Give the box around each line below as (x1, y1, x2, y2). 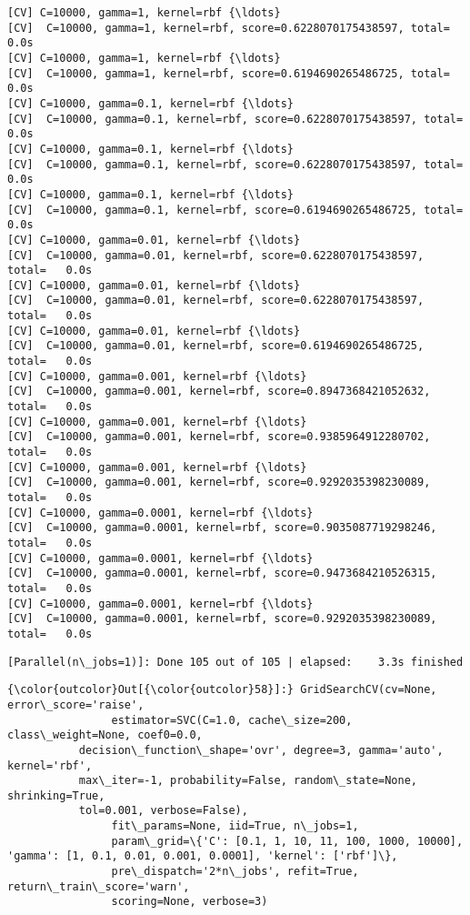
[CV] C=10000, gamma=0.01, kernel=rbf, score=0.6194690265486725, (7, 339, 425, 353)
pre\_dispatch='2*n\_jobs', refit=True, (111, 865, 359, 879)
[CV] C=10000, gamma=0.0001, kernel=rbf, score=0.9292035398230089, (7, 612, 437, 626)
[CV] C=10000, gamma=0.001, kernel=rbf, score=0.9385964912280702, (7, 430, 431, 444)
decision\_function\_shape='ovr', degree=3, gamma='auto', (78, 743, 444, 757)
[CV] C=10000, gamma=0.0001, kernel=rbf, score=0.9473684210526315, (7, 567, 437, 580)
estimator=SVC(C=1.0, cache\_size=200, (111, 713, 353, 727)
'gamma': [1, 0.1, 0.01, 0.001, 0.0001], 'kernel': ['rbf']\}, (7, 850, 398, 863)
